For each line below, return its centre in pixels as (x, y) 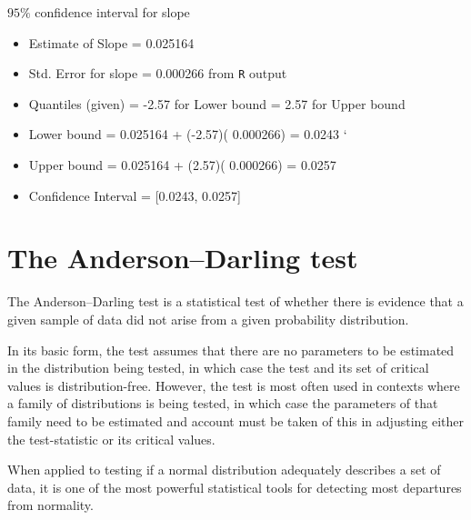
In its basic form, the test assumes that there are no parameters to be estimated (231, 350)
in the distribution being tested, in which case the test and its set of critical (218, 368)
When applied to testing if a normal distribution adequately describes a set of (224, 470)
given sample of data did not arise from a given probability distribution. (208, 319)
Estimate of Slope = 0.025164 (111, 42)
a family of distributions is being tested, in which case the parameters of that (223, 403)
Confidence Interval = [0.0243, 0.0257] (135, 195)
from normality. (50, 505)
